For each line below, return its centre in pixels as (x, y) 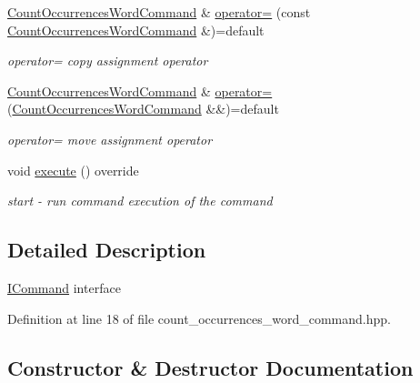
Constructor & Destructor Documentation (210, 367)
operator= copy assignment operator (108, 60)
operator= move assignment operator (110, 139)
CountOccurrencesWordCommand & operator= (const (159, 12)
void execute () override (73, 170)
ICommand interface (64, 287)
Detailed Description (107, 250)
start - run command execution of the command (140, 201)
